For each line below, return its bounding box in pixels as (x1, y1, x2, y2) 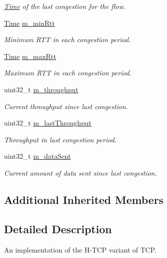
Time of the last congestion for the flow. (4, 1, 126, 11)
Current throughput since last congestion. (4, 101, 128, 111)
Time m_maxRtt (4, 51, 56, 61)
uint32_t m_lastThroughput (4, 118, 92, 128)
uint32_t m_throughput (4, 84, 79, 94)
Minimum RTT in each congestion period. (4, 34, 131, 45)
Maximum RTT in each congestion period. (4, 67, 132, 78)
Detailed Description (4, 221, 112, 236)
